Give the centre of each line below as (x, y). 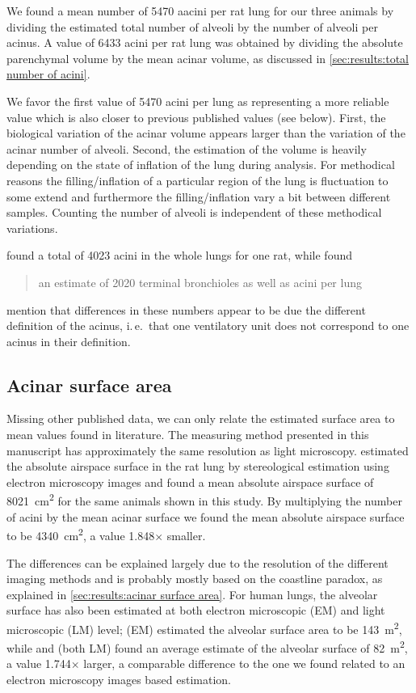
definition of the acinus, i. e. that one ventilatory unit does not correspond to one (208, 325)
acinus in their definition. (69, 341)
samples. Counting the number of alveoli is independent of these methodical (194, 212)
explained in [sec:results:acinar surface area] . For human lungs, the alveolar (192, 594)
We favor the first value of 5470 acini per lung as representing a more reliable (198, 101)
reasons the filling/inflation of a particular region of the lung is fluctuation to (197, 180)
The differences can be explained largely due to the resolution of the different (197, 562)
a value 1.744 (39, 663)
